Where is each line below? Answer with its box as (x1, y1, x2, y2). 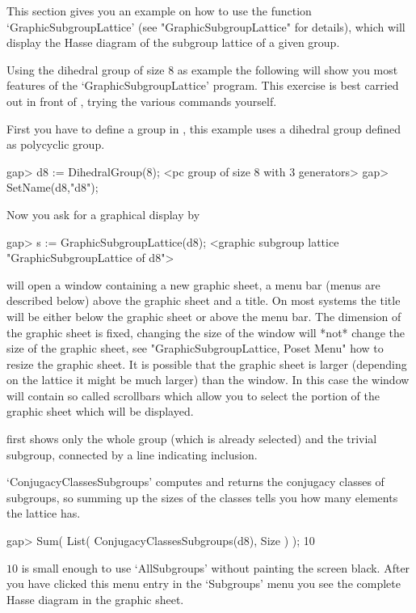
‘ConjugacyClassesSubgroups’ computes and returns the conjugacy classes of (6, 473, 384, 490)
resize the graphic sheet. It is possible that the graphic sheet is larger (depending (6, 355, 407, 372)
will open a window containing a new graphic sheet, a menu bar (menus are (6, 276, 380, 293)
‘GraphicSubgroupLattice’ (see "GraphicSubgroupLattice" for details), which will (6, 18, 405, 35)
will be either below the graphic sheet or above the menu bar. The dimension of (6, 307, 401, 324)
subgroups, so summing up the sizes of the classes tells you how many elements (6, 488, 398, 505)
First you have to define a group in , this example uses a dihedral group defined (6, 120, 401, 137)
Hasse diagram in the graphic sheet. (6, 590, 184, 607)
